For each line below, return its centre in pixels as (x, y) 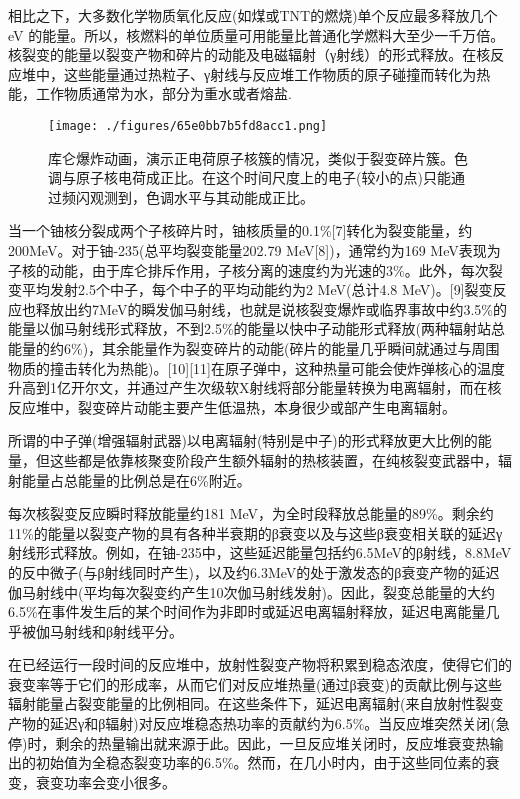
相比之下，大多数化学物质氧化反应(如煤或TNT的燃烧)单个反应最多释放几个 (253, 15)
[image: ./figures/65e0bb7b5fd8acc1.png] (188, 125)
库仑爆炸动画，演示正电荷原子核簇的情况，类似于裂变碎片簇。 (251, 157)
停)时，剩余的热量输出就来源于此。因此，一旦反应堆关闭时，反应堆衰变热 (249, 742)
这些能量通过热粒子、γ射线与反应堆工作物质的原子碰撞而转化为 (270, 73)
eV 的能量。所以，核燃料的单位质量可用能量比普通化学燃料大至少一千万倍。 (256, 34)
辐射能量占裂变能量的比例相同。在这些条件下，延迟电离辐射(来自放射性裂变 (256, 703)
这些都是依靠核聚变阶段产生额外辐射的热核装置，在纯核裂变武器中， (273, 459)
